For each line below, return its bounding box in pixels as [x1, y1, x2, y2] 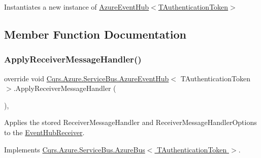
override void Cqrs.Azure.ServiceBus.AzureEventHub [4, 73, 169, 83]
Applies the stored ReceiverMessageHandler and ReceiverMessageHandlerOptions [4, 117, 257, 128]
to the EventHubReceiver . [4, 127, 85, 137]
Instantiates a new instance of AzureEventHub [4, 2, 149, 12]
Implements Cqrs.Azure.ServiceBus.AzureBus [4, 144, 145, 154]
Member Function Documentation [4, 26, 187, 42]
